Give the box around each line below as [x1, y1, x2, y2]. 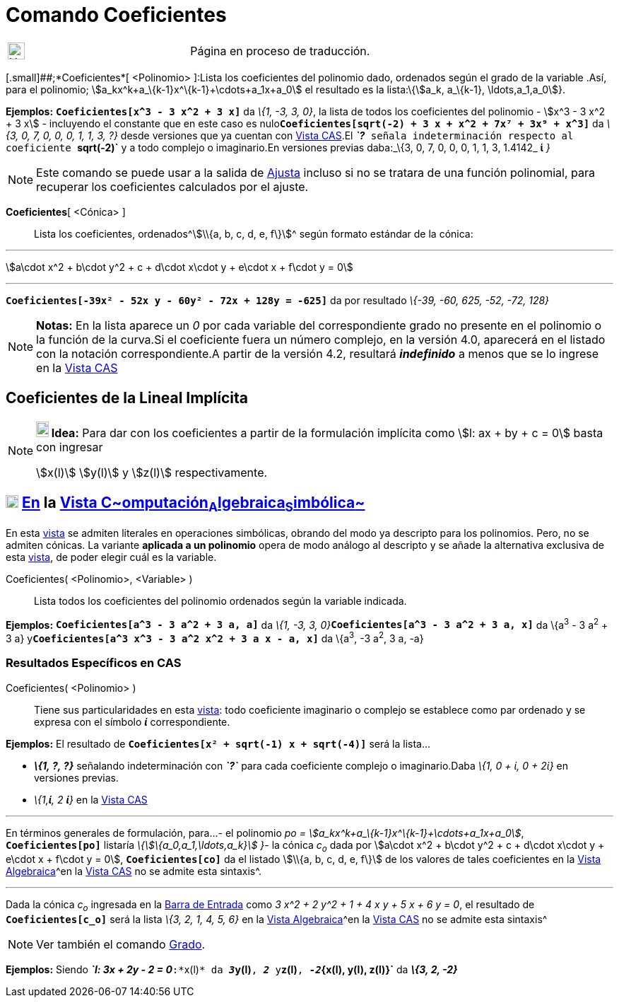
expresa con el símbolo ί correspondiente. [34, 715, 230, 728]
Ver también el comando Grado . [36, 937, 206, 952]
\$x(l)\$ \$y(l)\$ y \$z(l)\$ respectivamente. [36, 465, 268, 480]
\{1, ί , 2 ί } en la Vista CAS [34, 793, 148, 806]
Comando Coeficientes [6, 3, 227, 27]
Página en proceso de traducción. [190, 43, 370, 58]
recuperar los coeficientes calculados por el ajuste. [36, 179, 309, 194]
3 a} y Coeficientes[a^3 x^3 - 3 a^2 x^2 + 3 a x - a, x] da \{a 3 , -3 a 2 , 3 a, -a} [6, 630, 424, 644]
